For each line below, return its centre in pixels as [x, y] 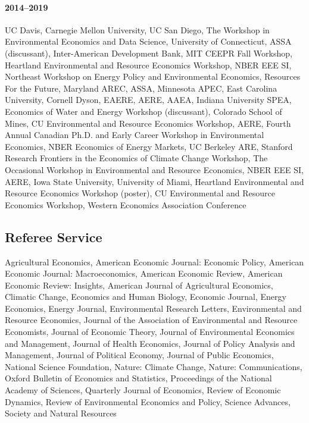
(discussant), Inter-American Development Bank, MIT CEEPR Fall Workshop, [149, 53]
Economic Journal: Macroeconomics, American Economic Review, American [144, 273]
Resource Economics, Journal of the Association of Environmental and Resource [151, 320]
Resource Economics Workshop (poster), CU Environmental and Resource [140, 193]
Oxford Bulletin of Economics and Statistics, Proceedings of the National [138, 378]
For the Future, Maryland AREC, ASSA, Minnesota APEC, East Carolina [141, 88]
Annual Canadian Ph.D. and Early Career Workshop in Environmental [135, 135]
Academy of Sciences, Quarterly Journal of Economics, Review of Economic [143, 390]
